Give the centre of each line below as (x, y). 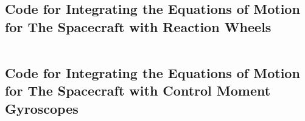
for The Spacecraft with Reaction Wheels (138, 26)
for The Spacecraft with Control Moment (138, 90)
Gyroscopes (42, 108)
